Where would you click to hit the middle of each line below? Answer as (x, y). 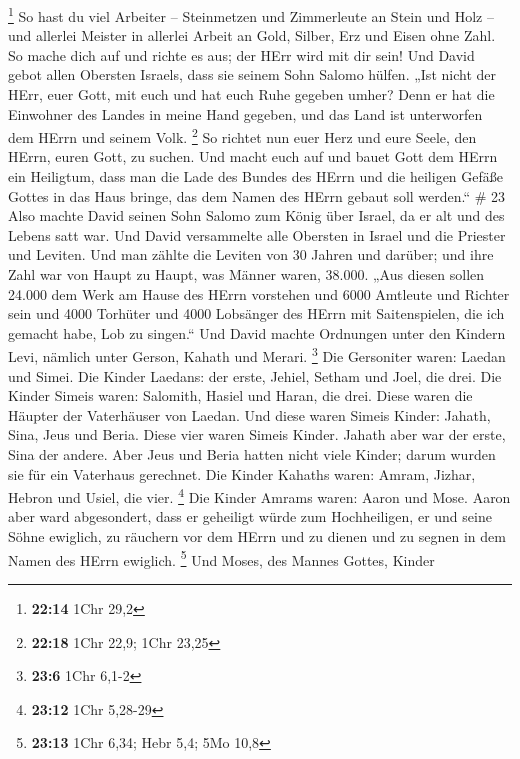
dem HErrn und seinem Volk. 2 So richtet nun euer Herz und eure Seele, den (242, 135)
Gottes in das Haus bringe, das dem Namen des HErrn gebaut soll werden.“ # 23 (257, 195)
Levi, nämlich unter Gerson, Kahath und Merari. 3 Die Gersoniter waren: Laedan (257, 355)
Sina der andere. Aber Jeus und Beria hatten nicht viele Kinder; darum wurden (252, 454)
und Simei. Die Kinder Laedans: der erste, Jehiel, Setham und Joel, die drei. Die (255, 375)
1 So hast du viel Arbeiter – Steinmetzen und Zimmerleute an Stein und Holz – (251, 14)
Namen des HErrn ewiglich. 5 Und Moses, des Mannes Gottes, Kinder (221, 558)
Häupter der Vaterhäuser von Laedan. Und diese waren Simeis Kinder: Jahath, (249, 414)
